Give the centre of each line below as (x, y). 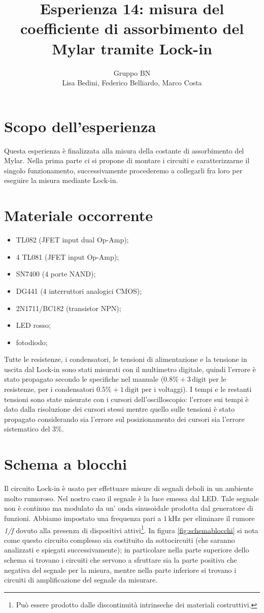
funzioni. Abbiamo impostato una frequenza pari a (83, 518)
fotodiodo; (32, 342)
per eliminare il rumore (219, 518)
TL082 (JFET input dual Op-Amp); (72, 240)
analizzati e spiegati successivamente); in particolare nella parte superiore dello (127, 550)
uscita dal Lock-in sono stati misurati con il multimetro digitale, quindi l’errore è (130, 369)
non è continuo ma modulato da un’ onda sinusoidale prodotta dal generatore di (129, 508)
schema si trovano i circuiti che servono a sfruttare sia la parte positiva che (121, 559)
